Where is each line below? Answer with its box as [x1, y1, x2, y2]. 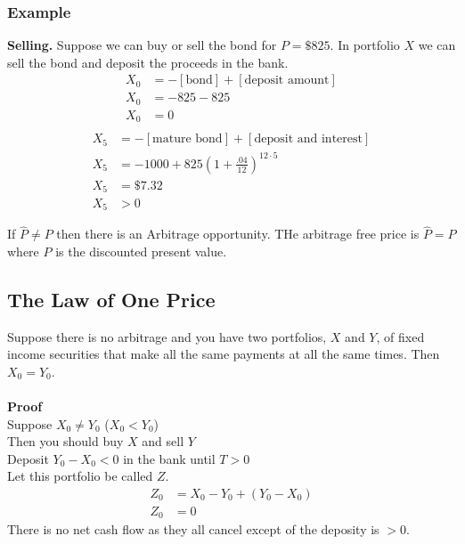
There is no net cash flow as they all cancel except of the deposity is [7, 520, 379, 539]
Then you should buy [7, 432, 124, 451]
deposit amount [244, 74, 330, 87]
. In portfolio [330, 36, 400, 54]
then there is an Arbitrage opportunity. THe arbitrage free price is [56, 224, 420, 243]
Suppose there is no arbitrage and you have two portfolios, [7, 327, 327, 345]
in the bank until [123, 449, 216, 467]
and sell [142, 432, 184, 451]
